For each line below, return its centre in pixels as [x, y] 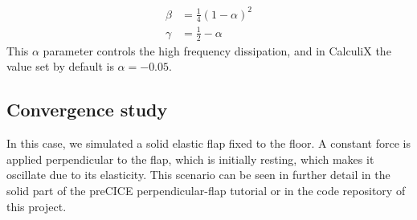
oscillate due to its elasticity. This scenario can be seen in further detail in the [198, 175]
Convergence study [87, 110]
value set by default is [60, 66]
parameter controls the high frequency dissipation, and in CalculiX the [217, 50]
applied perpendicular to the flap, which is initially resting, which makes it [190, 159]
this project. [37, 206]
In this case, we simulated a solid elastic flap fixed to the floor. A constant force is [209, 143]
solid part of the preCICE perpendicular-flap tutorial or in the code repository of [206, 190]
